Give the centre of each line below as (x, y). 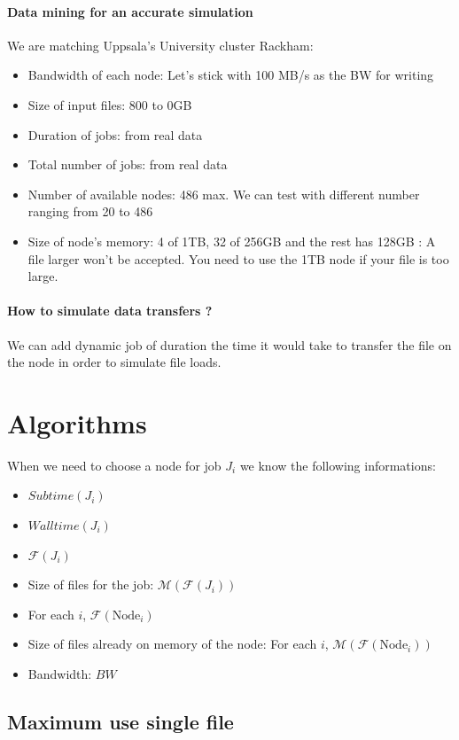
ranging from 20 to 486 (90, 211)
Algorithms (77, 422)
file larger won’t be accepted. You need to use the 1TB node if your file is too (238, 258)
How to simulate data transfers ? (110, 311)
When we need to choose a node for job (114, 465)
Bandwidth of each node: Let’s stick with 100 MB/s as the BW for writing (231, 75)
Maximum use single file (121, 721)
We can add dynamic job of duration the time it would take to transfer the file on (229, 344)
